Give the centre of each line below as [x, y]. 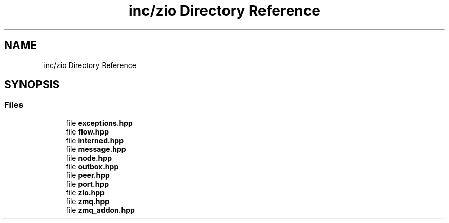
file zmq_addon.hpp [100, 210]
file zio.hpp [85, 192]
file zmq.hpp [88, 201]
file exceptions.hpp [99, 123]
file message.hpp [96, 149]
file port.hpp [87, 184]
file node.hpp [89, 158]
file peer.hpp [88, 175]
